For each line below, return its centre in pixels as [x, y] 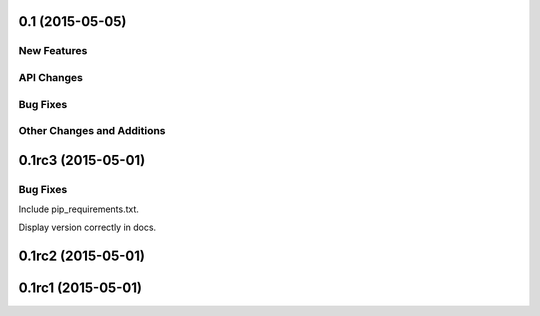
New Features [53, 51]
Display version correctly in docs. [87, 227]
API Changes [51, 77]
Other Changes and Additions [92, 131]
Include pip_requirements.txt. [79, 209]
